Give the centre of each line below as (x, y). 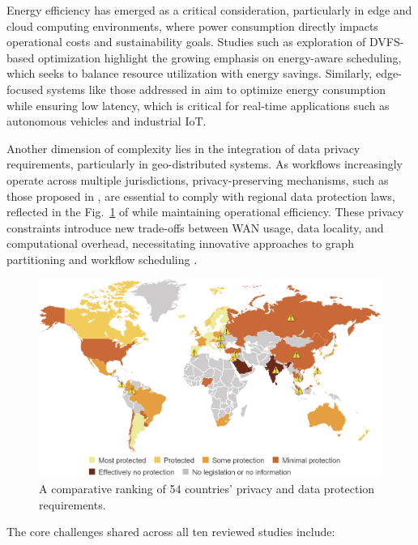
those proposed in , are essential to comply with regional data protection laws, (201, 196)
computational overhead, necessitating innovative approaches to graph (180, 243)
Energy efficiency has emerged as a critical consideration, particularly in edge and (209, 10)
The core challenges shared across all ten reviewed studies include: (171, 532)
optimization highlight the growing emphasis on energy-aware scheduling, (220, 57)
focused (25, 89)
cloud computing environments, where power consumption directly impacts (192, 26)
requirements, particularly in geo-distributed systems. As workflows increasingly (205, 164)
